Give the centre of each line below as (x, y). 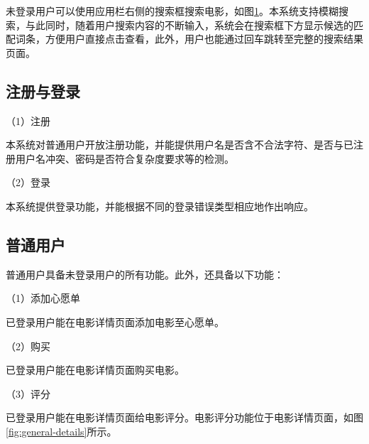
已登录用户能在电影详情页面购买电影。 (95, 370)
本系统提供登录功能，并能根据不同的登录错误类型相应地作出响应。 (160, 206)
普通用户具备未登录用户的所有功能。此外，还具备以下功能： (145, 274)
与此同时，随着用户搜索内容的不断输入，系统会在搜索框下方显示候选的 (189, 25)
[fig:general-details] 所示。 (61, 431)
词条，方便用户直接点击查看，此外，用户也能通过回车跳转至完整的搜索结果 (189, 39)
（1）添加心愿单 (43, 298)
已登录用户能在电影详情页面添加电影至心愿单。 (115, 321)
